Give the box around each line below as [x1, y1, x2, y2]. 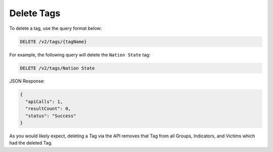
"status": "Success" [25, 113, 76, 119]
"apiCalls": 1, [25, 98, 63, 105]
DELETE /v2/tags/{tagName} [20, 38, 87, 44]
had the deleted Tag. [9, 140, 53, 146]
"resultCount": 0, [25, 106, 71, 112]
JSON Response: [9, 78, 45, 84]
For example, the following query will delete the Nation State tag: [9, 52, 151, 58]
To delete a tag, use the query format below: [9, 25, 102, 31]
